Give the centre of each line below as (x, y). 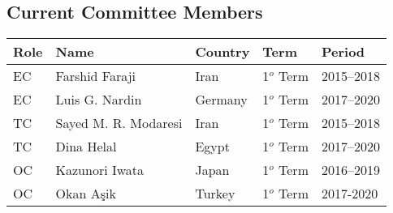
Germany (221, 100)
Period (343, 52)
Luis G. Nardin (99, 100)
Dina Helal (86, 147)
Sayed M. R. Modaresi (119, 123)
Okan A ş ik (86, 194)
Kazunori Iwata (100, 170)
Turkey (215, 194)
